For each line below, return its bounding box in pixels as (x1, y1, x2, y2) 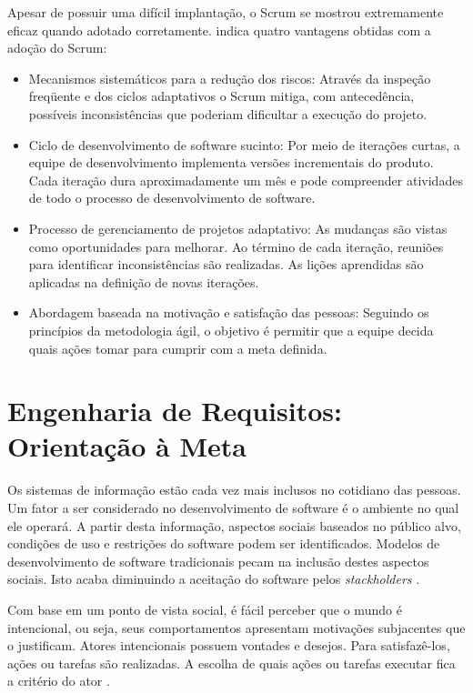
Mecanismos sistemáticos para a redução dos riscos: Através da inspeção (28, 68, 431, 87)
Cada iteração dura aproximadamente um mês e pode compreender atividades (28, 170, 463, 189)
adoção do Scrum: (7, 38, 107, 57)
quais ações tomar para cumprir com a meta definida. (28, 338, 327, 357)
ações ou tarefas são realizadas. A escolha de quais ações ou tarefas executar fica (7, 653, 456, 672)
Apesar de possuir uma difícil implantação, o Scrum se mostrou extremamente (7, 3, 444, 21)
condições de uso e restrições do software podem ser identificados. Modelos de (7, 534, 440, 553)
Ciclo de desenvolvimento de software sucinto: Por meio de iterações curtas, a (28, 135, 460, 154)
